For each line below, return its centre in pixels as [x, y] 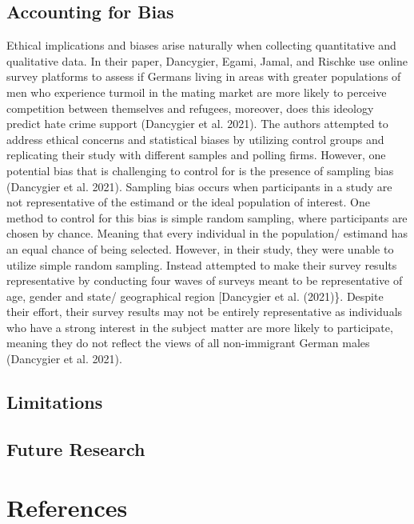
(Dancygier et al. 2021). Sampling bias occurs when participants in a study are [199, 186]
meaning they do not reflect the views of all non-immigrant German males [188, 343]
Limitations [55, 402]
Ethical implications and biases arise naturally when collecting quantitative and [201, 45]
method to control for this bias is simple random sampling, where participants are [207, 217]
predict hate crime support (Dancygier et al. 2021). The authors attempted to [197, 124]
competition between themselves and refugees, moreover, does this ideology [190, 108]
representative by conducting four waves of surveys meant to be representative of [205, 280]
